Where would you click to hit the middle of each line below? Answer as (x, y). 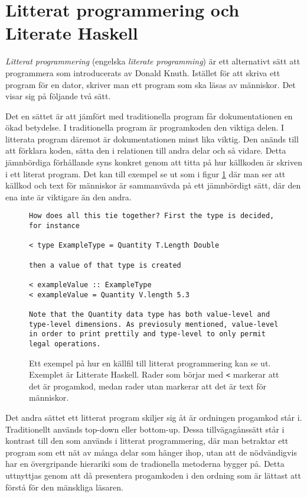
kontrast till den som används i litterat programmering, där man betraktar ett (147, 441)
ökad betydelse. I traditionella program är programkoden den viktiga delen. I (145, 127)
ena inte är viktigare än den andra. (68, 196)
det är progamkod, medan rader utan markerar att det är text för (148, 386)
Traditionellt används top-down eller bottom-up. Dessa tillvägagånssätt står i (145, 429)
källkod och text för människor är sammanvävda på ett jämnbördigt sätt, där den (153, 185)
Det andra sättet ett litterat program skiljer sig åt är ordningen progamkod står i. (154, 418)
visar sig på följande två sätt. (58, 96)
